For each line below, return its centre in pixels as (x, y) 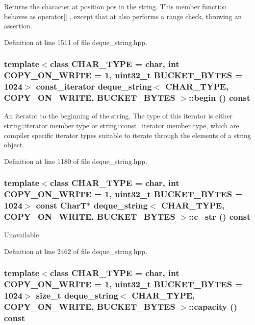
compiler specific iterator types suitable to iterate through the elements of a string (127, 135)
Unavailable (22, 235)
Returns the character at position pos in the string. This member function (115, 6)
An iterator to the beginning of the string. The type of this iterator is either (118, 116)
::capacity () (213, 307)
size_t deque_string (77, 295)
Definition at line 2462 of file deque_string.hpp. (76, 251)
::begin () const (219, 98)
